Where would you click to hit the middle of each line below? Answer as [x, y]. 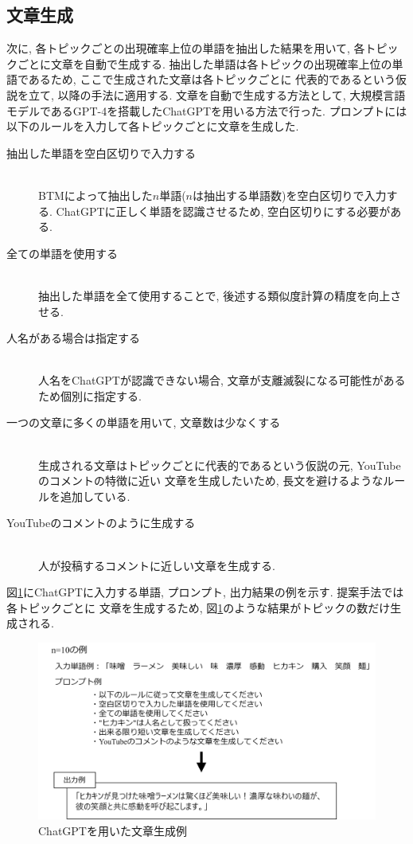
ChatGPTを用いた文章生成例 [113, 830]
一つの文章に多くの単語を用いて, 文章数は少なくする [144, 422]
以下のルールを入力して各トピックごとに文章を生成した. [153, 126]
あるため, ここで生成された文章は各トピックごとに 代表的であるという [212, 79]
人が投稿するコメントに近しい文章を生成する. [157, 565]
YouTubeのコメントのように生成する [101, 523]
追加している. [95, 496]
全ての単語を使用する [62, 253]
